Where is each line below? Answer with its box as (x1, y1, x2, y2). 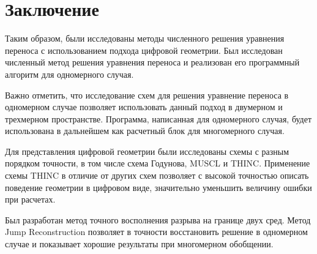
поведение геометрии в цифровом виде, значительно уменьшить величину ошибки (5, 181, 312, 193)
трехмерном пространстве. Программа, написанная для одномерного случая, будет (5, 112, 312, 125)
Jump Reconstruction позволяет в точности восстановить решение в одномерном (5, 225, 308, 238)
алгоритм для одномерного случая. (5, 67, 134, 80)
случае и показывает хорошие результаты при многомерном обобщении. (5, 237, 274, 250)
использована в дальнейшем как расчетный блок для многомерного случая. (5, 124, 285, 137)
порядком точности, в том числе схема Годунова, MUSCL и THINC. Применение (5, 157, 310, 170)
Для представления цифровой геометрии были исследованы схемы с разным (5, 144, 289, 157)
